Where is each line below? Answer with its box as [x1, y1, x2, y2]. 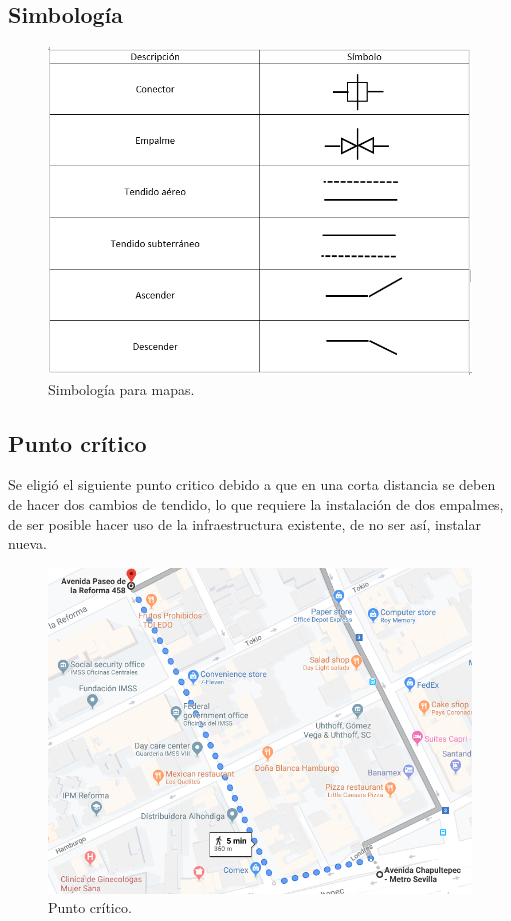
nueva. [8, 533, 47, 554]
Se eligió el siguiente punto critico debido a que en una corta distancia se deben [8, 474, 496, 495]
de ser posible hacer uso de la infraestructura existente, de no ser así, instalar [8, 513, 481, 534]
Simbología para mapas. [48, 378, 195, 399]
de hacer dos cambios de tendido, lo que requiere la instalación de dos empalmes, [8, 494, 504, 515]
